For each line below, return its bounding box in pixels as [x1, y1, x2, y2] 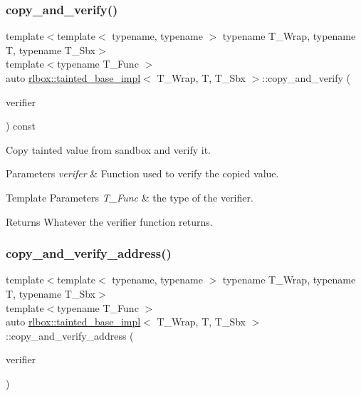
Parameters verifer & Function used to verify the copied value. [6, 166, 279, 181]
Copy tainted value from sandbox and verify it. [6, 142, 211, 157]
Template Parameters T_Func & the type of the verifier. [6, 189, 253, 204]
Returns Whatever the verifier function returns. [6, 214, 213, 229]
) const [6, 118, 36, 133]
